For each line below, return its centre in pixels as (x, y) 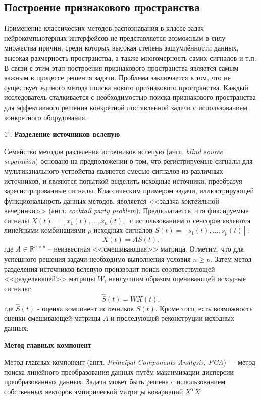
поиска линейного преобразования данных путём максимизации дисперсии (119, 371)
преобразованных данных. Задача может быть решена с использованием (115, 382)
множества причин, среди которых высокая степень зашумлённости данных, (121, 48)
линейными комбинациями (45, 230)
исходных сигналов (123, 230)
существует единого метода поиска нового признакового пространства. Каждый (126, 87)
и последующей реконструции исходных (172, 318)
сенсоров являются (222, 220)
